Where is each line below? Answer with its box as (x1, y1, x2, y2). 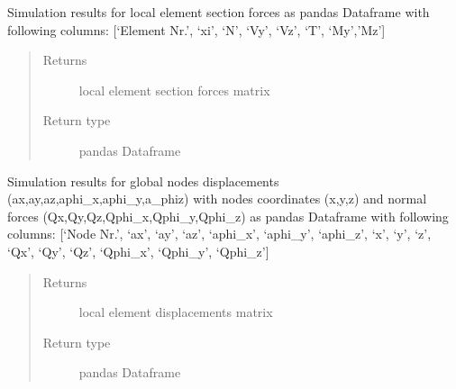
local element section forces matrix (78, 80, 270, 99)
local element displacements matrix (78, 303, 273, 321)
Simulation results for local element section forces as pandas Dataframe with (7, 3, 430, 21)
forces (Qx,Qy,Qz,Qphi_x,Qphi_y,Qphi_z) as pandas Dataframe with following (7, 206, 449, 225)
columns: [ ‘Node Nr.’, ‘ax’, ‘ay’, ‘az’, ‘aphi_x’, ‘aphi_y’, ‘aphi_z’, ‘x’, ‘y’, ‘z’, (7, 224, 432, 243)
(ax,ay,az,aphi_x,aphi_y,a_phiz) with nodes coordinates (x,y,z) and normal (7, 189, 427, 208)
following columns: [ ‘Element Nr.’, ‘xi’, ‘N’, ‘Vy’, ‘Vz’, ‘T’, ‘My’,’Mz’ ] (7, 20, 386, 39)
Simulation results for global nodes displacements (7, 171, 279, 190)
